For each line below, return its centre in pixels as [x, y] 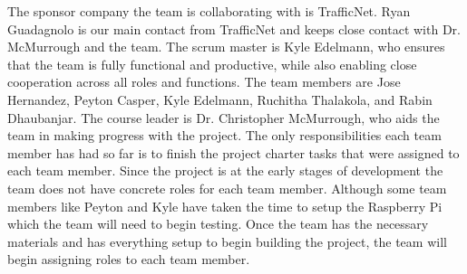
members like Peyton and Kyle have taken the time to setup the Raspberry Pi [225, 206]
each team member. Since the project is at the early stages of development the [225, 170]
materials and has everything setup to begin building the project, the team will [227, 241]
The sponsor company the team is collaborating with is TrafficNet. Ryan [209, 11]
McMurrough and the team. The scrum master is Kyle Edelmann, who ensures [226, 47]
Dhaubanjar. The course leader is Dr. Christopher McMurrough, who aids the [224, 117]
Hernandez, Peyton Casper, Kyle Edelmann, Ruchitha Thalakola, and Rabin [220, 99]
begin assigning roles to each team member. [129, 259]
